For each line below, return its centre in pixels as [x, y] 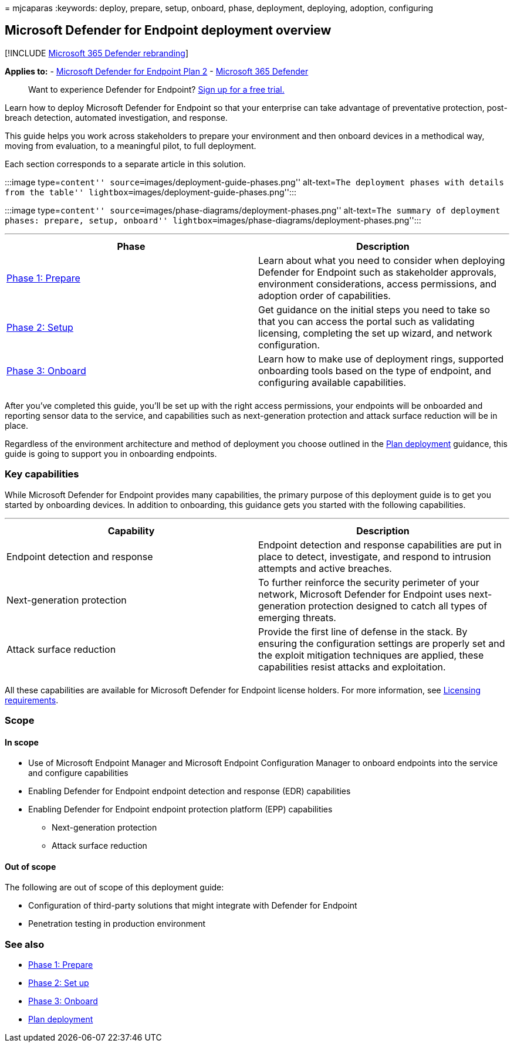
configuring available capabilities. [332, 382]
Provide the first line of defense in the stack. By [363, 631]
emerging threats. [297, 617]
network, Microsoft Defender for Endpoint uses [362, 594]
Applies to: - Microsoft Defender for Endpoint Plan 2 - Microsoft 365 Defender [157, 71]
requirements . [32, 700]
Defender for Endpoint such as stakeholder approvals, [378, 272]
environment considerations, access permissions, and [377, 284]
